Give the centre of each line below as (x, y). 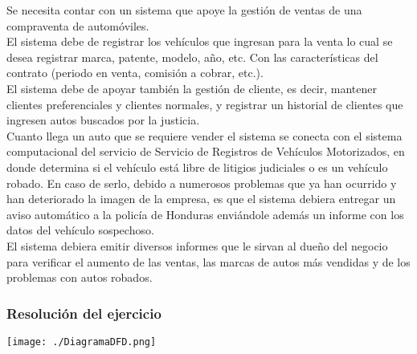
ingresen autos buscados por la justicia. (103, 120)
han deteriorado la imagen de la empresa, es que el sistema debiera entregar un (201, 199)
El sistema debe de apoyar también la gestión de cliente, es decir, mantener (192, 88)
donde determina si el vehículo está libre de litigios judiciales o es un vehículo (197, 167)
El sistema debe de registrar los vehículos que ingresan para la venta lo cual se (200, 41)
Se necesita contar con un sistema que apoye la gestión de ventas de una (184, 10)
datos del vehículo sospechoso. (80, 230)
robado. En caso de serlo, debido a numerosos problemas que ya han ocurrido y (202, 183)
